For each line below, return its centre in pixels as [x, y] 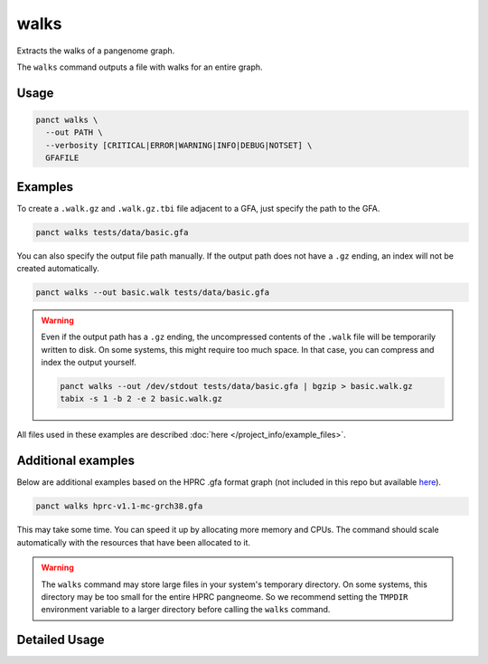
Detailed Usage [61, 640]
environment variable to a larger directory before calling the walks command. [186, 610]
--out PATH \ [74, 133]
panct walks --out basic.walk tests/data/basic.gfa [153, 292]
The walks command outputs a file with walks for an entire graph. [140, 67]
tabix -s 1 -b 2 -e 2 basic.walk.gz [141, 399]
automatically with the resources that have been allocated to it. [134, 542]
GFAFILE [62, 158]
